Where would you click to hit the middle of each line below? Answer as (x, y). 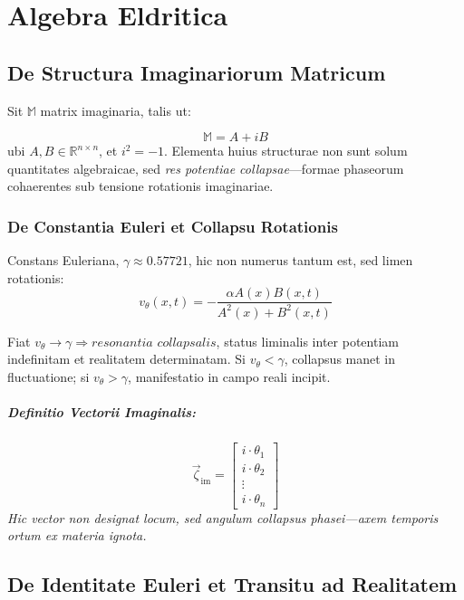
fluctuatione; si (48, 376)
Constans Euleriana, (63, 260)
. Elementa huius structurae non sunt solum (286, 151)
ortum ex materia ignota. (77, 535)
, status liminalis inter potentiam (307, 341)
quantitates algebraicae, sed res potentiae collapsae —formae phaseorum (206, 168)
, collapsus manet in (340, 359)
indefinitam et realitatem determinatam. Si (126, 359)
